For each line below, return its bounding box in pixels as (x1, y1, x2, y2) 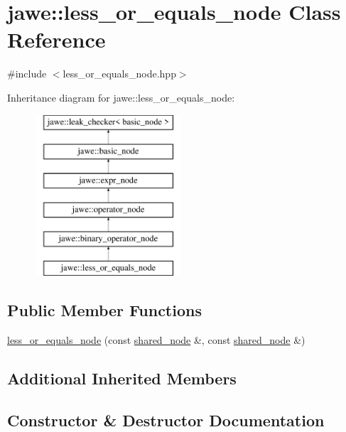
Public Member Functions (7, 299, 202, 321)
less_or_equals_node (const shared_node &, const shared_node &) (7, 333, 306, 347)
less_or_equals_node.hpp (63, 66, 176, 81)
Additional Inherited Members (7, 367, 237, 389)
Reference (7, 25, 106, 54)
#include (7, 66, 47, 81)
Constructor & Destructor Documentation (7, 409, 325, 431)
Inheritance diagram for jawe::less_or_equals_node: (7, 90, 235, 104)
